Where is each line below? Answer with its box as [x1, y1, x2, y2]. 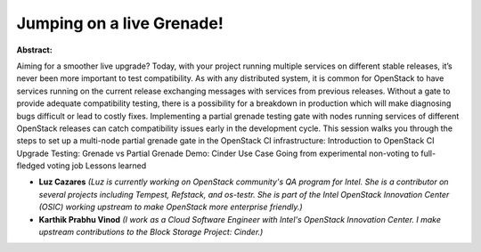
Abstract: [16, 45, 53, 55]
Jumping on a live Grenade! [16, 13, 224, 33]
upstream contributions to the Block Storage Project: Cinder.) [38, 227, 264, 238]
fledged [16, 160, 45, 171]
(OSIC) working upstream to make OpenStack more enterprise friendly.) [38, 201, 303, 213]
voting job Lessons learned [46, 160, 147, 171]
